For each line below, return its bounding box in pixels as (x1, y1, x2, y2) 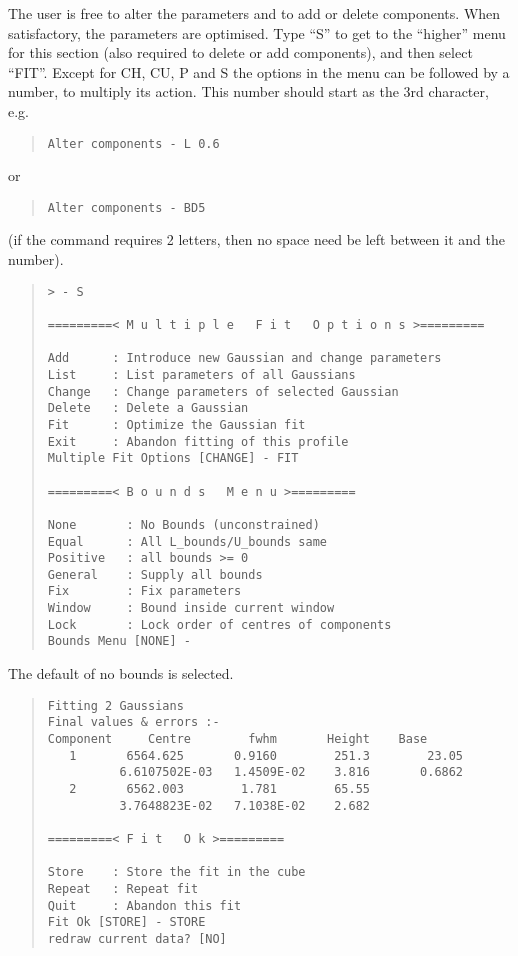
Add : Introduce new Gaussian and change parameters (47, 351, 442, 366)
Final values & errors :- (47, 715, 220, 730)
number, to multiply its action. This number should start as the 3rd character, (8, 81, 489, 102)
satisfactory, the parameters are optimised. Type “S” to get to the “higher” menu (8, 22, 506, 43)
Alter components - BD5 (47, 200, 206, 215)
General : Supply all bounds (47, 567, 263, 582)
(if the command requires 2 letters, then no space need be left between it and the (8, 229, 505, 250)
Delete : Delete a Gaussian (47, 401, 249, 416)
